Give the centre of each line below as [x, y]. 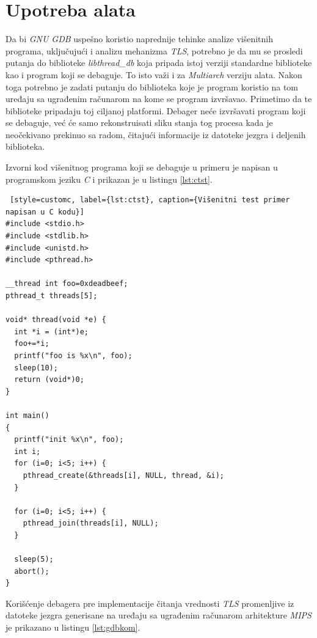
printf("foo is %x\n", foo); [73, 355]
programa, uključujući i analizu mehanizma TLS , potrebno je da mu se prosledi [154, 50]
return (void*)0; [49, 380]
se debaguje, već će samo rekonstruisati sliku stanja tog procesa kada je [139, 123]
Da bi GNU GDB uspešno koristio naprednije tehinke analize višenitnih [139, 39]
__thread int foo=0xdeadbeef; [67, 284]
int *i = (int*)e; [52, 332]
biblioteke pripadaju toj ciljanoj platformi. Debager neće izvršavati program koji [156, 110]
